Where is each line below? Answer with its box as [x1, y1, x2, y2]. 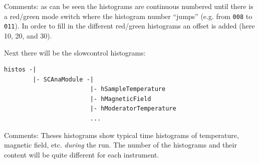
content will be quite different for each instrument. [4, 149, 159, 159]
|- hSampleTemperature [90, 85, 166, 93]
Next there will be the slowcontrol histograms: [4, 47, 146, 57]
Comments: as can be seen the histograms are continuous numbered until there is [4, 1, 253, 11]
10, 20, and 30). [4, 30, 52, 40]
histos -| [4, 66, 37, 73]
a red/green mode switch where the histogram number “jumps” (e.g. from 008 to [4, 10, 252, 21]
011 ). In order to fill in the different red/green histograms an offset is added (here [4, 20, 255, 31]
